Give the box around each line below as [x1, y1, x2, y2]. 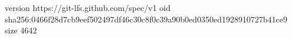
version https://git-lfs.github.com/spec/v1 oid [5, 2, 171, 13]
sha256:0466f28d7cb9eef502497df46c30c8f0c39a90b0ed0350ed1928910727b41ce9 [5, 13, 287, 25]
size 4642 [5, 24, 37, 36]
